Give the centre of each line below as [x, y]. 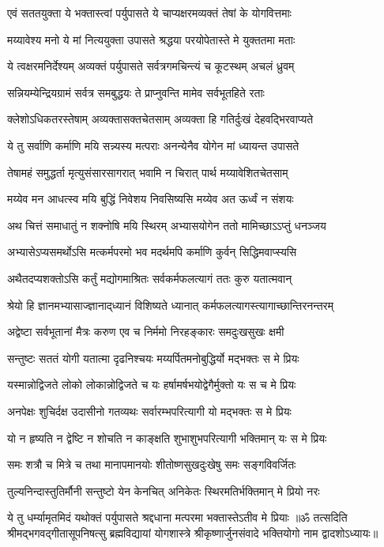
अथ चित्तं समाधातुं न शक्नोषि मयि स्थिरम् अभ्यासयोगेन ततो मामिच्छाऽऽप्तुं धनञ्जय [167, 225]
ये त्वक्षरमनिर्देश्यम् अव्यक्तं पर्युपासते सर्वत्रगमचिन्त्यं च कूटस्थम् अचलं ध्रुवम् [151, 66]
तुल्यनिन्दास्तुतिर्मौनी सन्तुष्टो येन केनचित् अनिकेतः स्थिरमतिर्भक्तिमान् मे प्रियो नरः [164, 490]
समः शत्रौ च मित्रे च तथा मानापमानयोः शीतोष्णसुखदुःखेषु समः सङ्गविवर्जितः [152, 464]
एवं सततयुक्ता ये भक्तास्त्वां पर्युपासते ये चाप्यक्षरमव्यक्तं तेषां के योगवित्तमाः [149, 13]
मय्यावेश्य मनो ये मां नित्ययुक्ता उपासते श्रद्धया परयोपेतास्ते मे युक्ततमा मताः [151, 39]
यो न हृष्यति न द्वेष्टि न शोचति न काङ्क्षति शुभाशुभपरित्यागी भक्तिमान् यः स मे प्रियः [167, 438]
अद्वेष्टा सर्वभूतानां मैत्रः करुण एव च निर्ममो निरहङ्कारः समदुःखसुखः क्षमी [146, 332]
